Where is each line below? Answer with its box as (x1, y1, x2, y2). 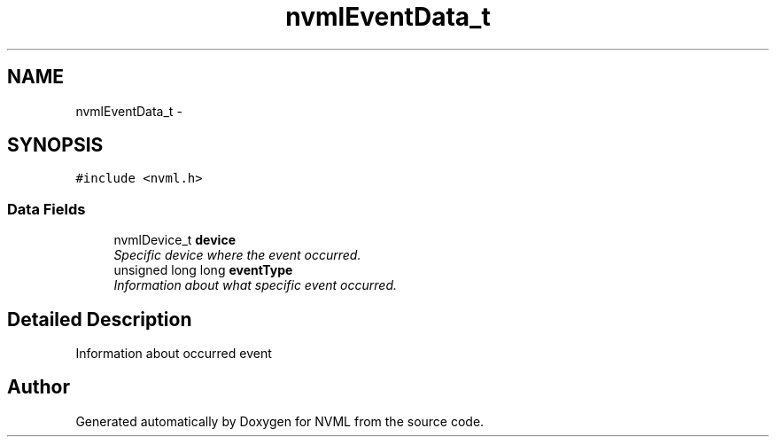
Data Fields (7, 199, 86, 218)
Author (7, 376, 70, 399)
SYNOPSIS (7, 134, 104, 157)
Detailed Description (7, 308, 192, 331)
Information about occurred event (75, 346, 272, 362)
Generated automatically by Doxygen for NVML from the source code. (75, 413, 485, 429)
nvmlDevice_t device (113, 232, 236, 248)
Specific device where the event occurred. (113, 247, 361, 263)
